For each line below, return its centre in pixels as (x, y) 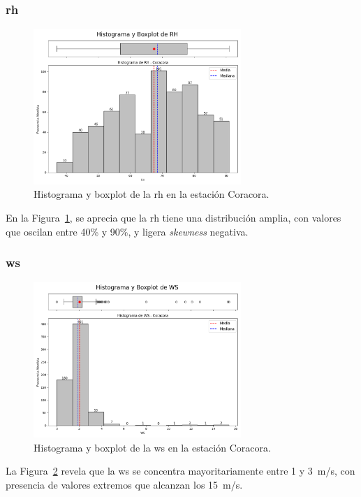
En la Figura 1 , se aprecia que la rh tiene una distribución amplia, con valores (174, 217)
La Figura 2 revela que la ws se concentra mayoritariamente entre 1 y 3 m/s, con (180, 471)
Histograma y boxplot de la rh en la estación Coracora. (152, 194)
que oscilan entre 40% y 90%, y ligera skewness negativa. (127, 231)
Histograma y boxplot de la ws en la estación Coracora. (152, 447)
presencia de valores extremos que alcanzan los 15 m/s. (124, 484)
